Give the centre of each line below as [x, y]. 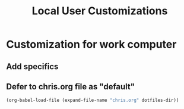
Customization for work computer [91, 44]
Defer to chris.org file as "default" [71, 87]
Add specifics [32, 66]
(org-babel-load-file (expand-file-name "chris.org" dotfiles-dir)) [93, 100]
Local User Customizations [100, 11]
